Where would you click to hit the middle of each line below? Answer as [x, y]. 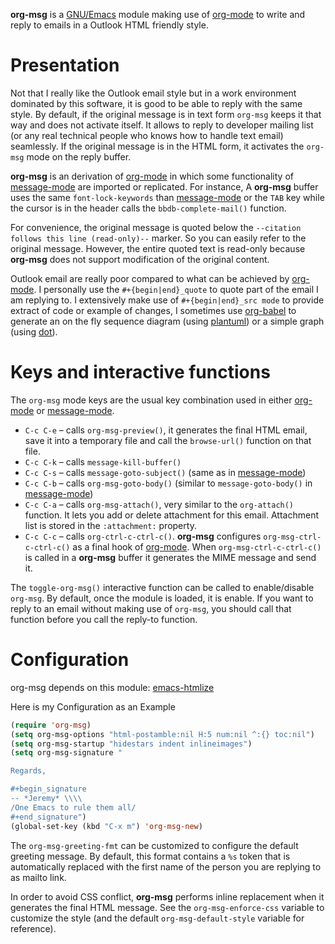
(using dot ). [34, 331]
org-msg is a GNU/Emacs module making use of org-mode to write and [158, 14]
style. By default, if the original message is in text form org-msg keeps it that [166, 114]
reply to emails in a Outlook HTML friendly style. [109, 25]
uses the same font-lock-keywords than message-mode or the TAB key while [167, 197]
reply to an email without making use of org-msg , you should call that [151, 608]
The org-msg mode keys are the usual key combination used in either [151, 400]
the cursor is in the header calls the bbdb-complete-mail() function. [148, 208]
